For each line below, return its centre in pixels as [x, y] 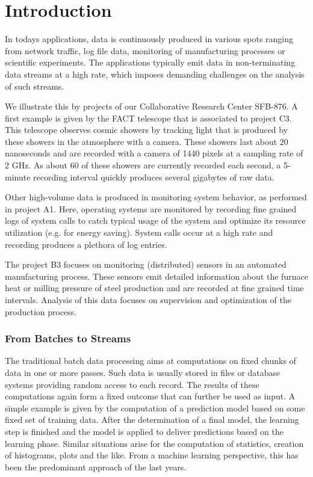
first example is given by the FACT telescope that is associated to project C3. [148, 118]
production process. [41, 311]
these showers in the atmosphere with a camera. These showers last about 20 [147, 141]
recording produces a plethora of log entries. [86, 244]
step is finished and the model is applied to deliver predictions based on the [144, 431]
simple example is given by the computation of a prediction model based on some [155, 408]
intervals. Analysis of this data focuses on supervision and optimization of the [148, 300]
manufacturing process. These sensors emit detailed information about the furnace [156, 276]
